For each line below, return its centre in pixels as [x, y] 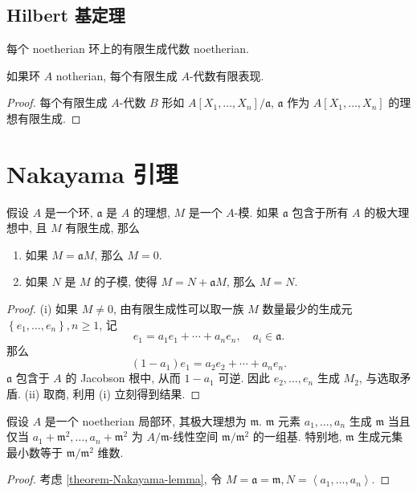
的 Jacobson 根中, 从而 [123, 378]
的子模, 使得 [126, 281]
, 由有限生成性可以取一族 [178, 309]
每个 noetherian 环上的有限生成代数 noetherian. [128, 49]
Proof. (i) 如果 [42, 309]
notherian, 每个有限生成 [117, 75]
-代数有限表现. [227, 75]
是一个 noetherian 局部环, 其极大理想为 [145, 420]
